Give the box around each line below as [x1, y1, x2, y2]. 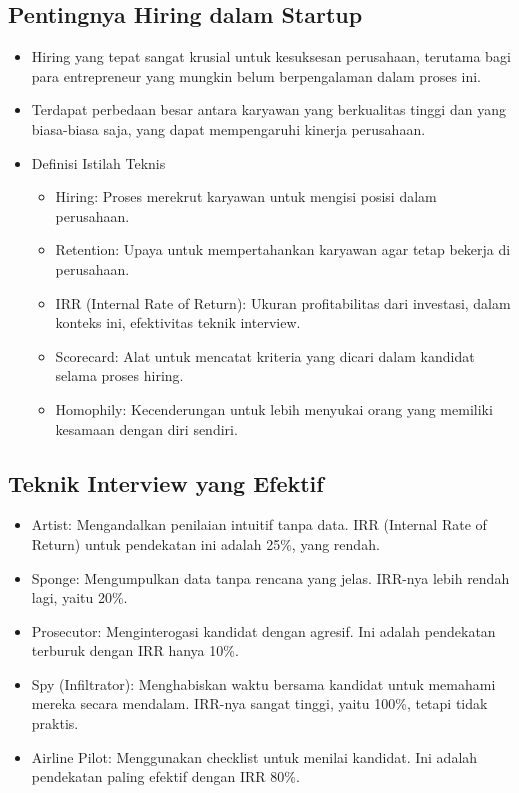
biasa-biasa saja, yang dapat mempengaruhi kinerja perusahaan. [31, 118, 426, 139]
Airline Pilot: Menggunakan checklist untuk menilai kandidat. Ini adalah [31, 746, 478, 767]
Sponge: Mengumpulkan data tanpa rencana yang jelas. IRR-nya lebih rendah [31, 567, 510, 588]
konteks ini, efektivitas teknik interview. [55, 312, 301, 333]
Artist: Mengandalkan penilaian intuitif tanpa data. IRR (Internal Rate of [31, 514, 487, 535]
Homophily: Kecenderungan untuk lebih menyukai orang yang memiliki [55, 398, 493, 419]
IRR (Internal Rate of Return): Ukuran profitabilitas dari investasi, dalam [55, 292, 511, 313]
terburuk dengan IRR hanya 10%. [31, 640, 239, 661]
